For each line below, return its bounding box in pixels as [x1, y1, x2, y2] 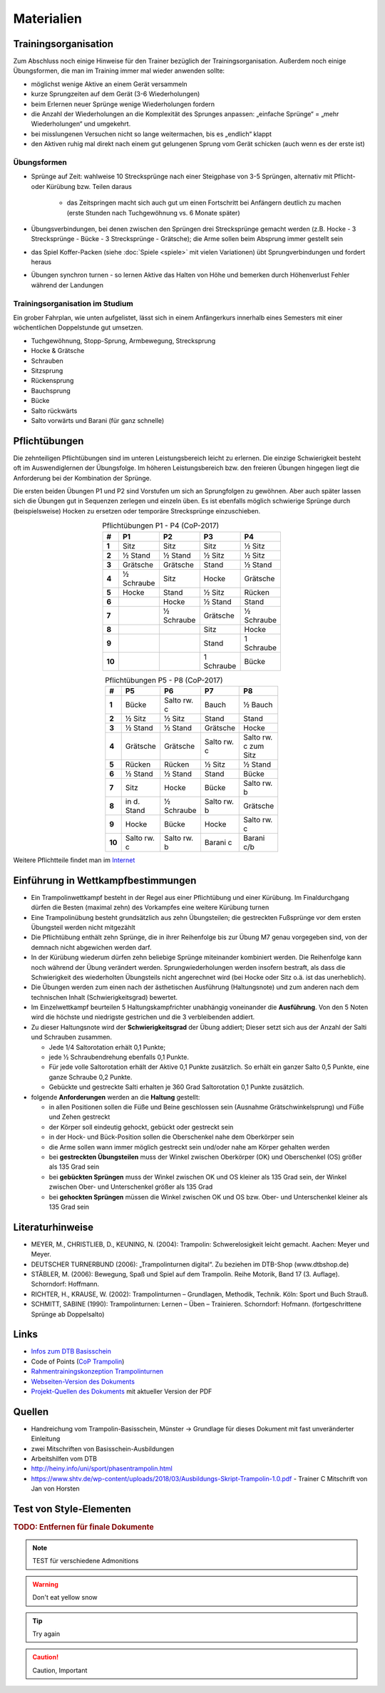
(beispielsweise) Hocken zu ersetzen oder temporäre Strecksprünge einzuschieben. [13, 506, 261, 515]
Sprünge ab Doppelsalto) [31, 1309, 105, 1319]
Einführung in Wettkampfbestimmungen [13, 874, 197, 886]
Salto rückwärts [31, 406, 78, 415]
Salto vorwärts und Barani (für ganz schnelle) [31, 416, 165, 424]
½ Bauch [243, 700, 273, 710]
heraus [31, 257, 52, 267]
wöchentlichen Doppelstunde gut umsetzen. [13, 323, 143, 332]
